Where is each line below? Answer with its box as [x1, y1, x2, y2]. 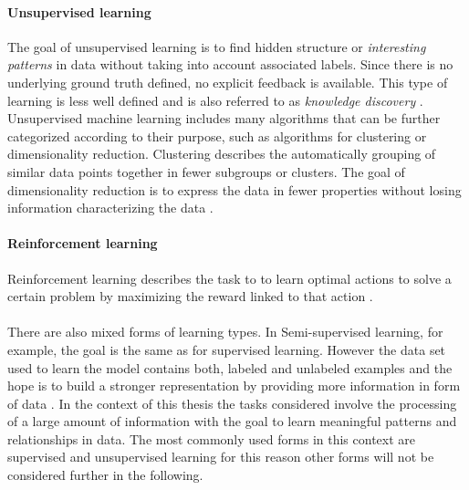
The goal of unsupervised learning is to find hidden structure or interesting [7, 36, 426, 56]
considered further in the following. [7, 465, 203, 485]
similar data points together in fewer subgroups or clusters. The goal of [7, 162, 405, 181]
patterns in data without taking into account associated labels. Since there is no [7, 55, 453, 74]
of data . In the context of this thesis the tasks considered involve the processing [7, 393, 457, 412]
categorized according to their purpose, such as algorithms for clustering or [7, 126, 427, 145]
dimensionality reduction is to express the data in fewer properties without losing [7, 180, 462, 199]
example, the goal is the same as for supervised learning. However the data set [7, 339, 446, 359]
